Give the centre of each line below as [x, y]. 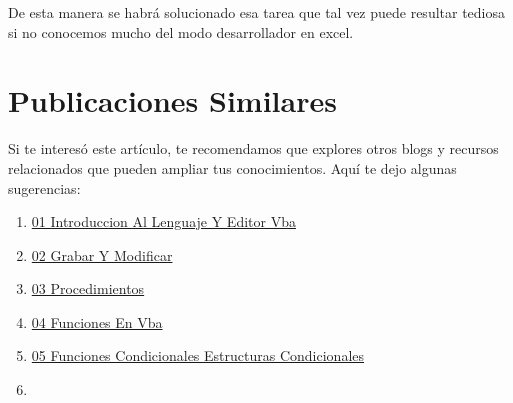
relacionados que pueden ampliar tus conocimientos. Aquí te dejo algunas [232, 167]
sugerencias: [44, 187]
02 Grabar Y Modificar [102, 254]
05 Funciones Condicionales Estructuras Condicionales [198, 355]
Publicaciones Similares [172, 100]
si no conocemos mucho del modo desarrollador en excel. [181, 31]
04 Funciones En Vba [97, 321]
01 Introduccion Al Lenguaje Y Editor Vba [163, 221]
